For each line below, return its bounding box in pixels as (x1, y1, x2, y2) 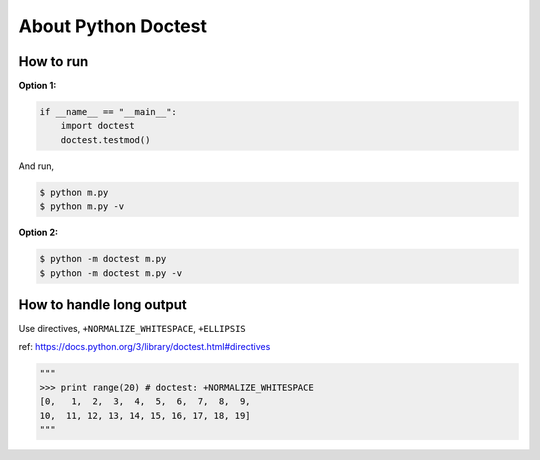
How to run (18, 53, 89, 70)
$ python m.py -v (39, 201, 125, 212)
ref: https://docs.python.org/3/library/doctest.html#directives (18, 341, 271, 353)
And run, (18, 160, 55, 172)
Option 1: (18, 80, 57, 92)
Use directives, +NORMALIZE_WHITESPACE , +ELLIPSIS (18, 323, 247, 335)
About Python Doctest (18, 15, 207, 37)
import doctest (60, 120, 135, 132)
